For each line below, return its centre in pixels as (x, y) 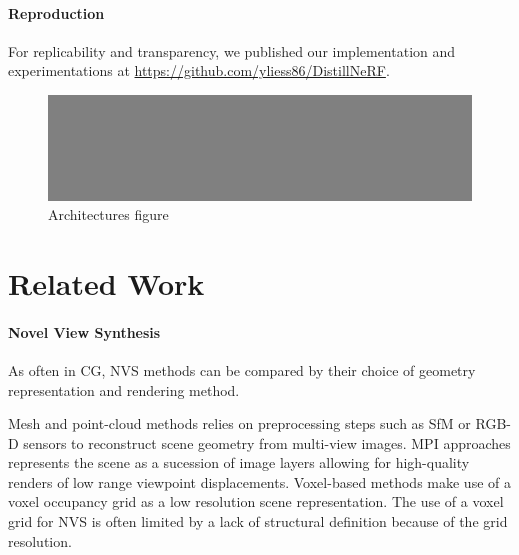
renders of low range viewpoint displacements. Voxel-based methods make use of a (259, 481)
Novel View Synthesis (84, 331)
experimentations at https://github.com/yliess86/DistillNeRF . (199, 70)
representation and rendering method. (124, 389)
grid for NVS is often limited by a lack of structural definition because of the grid (258, 521)
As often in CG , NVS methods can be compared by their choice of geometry (242, 369)
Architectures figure (108, 214)
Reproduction (56, 12)
